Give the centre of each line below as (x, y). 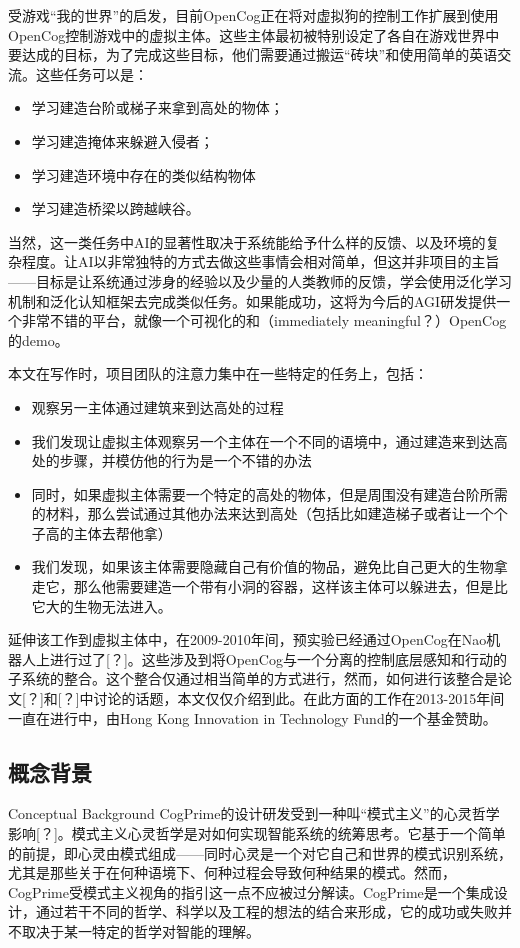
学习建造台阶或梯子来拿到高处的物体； (157, 107)
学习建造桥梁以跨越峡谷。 (115, 208)
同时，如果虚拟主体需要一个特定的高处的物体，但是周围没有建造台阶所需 (269, 493)
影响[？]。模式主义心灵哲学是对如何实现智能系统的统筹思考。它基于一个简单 (257, 833)
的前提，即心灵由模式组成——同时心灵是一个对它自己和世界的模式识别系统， (260, 852)
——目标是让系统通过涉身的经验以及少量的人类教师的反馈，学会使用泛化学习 (260, 280)
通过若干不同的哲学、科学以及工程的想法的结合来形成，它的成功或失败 (266, 911)
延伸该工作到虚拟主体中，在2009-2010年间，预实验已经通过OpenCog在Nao (247, 639)
